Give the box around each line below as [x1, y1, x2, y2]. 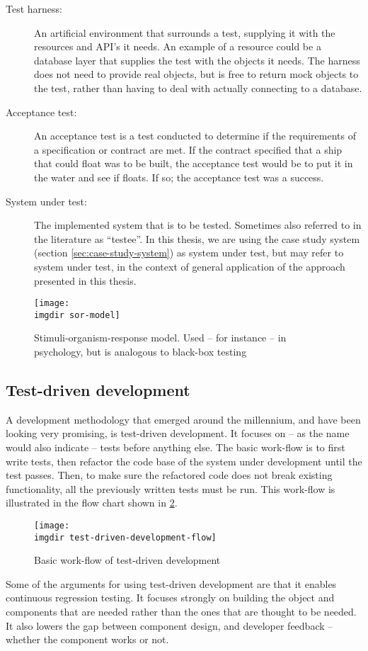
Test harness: [6, 1, 62, 16]
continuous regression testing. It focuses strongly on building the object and [6, 590, 335, 605]
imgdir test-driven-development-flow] [34, 532, 217, 543]
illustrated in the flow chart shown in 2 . [6, 495, 178, 510]
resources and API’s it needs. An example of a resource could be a [34, 39, 321, 54]
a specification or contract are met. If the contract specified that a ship [34, 142, 343, 157]
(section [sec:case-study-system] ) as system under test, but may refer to [34, 245, 344, 260]
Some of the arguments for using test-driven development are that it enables [6, 576, 337, 591]
